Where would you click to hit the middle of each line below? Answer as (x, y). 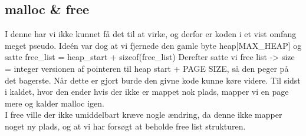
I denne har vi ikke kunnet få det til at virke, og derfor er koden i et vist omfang (151, 34)
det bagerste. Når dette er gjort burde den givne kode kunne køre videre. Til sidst (153, 80)
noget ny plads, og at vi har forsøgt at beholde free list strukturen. (125, 126)
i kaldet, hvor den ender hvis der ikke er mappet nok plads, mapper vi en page (147, 92)
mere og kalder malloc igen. (55, 103)
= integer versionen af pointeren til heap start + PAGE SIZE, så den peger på (147, 68)
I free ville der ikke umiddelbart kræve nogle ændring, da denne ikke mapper (144, 115)
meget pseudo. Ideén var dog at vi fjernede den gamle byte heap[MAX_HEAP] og (153, 45)
